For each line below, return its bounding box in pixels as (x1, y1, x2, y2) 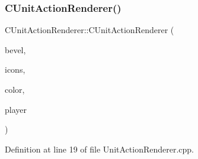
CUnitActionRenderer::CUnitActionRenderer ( (5, 24, 174, 36)
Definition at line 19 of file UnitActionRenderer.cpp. (5, 142, 194, 155)
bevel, (5, 43, 26, 56)
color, (5, 83, 25, 95)
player (5, 103, 27, 115)
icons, (5, 63, 25, 76)
